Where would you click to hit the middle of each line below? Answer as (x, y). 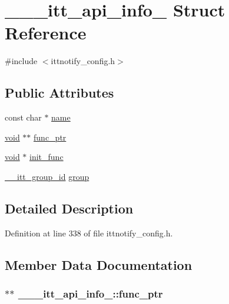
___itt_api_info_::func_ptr (90, 293)
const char (23, 117)
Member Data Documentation (99, 264)
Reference (46, 33)
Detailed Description (69, 208)
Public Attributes (59, 93)
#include (21, 61)
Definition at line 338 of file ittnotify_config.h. (89, 233)
